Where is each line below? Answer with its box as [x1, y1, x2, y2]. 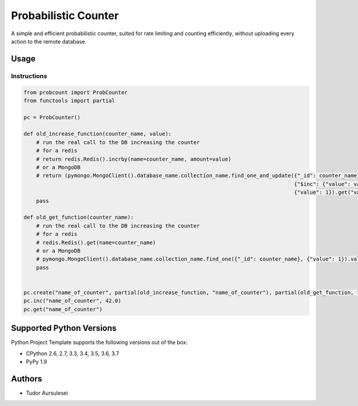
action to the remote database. [11, 38, 87, 45]
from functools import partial [23, 97, 116, 104]
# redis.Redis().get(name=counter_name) [36, 239, 156, 246]
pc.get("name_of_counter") [23, 306, 103, 312]
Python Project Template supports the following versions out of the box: [11, 339, 188, 346]
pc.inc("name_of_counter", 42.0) [23, 297, 122, 304]
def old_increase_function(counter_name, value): [23, 131, 172, 137]
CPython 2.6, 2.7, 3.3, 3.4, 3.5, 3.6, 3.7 [26, 349, 119, 357]
